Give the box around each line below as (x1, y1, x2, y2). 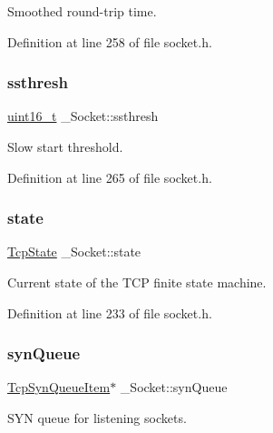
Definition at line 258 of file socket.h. (7, 32, 212, 51)
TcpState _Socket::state (7, 242, 141, 261)
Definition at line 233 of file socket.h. (7, 303, 212, 322)
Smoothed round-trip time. (7, 2, 157, 20)
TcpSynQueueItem (7, 378, 111, 397)
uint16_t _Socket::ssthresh (7, 106, 159, 126)
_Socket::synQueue (120, 378, 228, 397)
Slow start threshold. (7, 137, 123, 156)
